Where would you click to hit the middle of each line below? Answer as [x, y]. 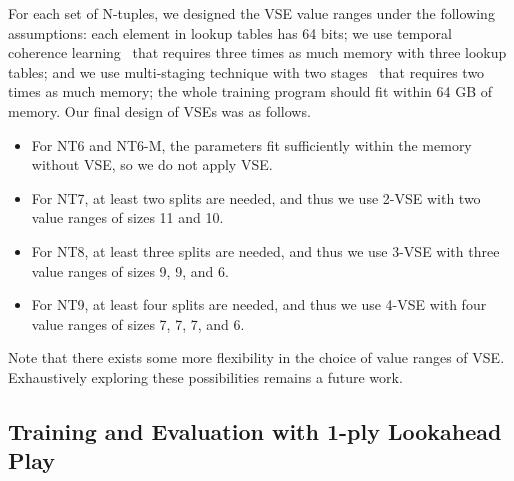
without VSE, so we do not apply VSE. [152, 164]
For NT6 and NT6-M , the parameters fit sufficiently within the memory [251, 144]
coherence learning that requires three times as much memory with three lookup [257, 52]
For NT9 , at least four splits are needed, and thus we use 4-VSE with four [259, 304]
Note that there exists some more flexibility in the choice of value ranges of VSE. [256, 357]
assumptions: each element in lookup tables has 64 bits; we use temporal [230, 32]
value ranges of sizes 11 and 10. [127, 217]
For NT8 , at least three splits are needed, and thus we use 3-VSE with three [265, 250]
